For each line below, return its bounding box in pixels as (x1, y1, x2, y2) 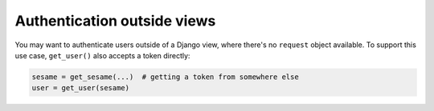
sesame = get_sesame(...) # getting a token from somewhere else (31, 72, 299, 81)
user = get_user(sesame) (31, 84, 130, 93)
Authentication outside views (14, 12, 216, 30)
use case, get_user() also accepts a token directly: (14, 50, 190, 60)
